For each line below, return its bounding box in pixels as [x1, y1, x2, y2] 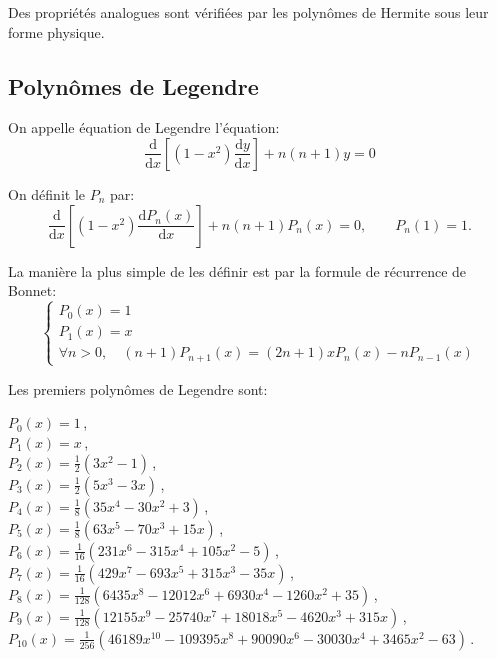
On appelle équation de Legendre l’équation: [8, 117, 280, 138]
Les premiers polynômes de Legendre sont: [8, 378, 268, 399]
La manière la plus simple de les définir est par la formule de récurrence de [8, 260, 467, 281]
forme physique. [8, 21, 105, 42]
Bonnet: [8, 280, 57, 301]
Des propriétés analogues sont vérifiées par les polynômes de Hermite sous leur [8, 2, 489, 22]
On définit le [8, 183, 86, 204]
